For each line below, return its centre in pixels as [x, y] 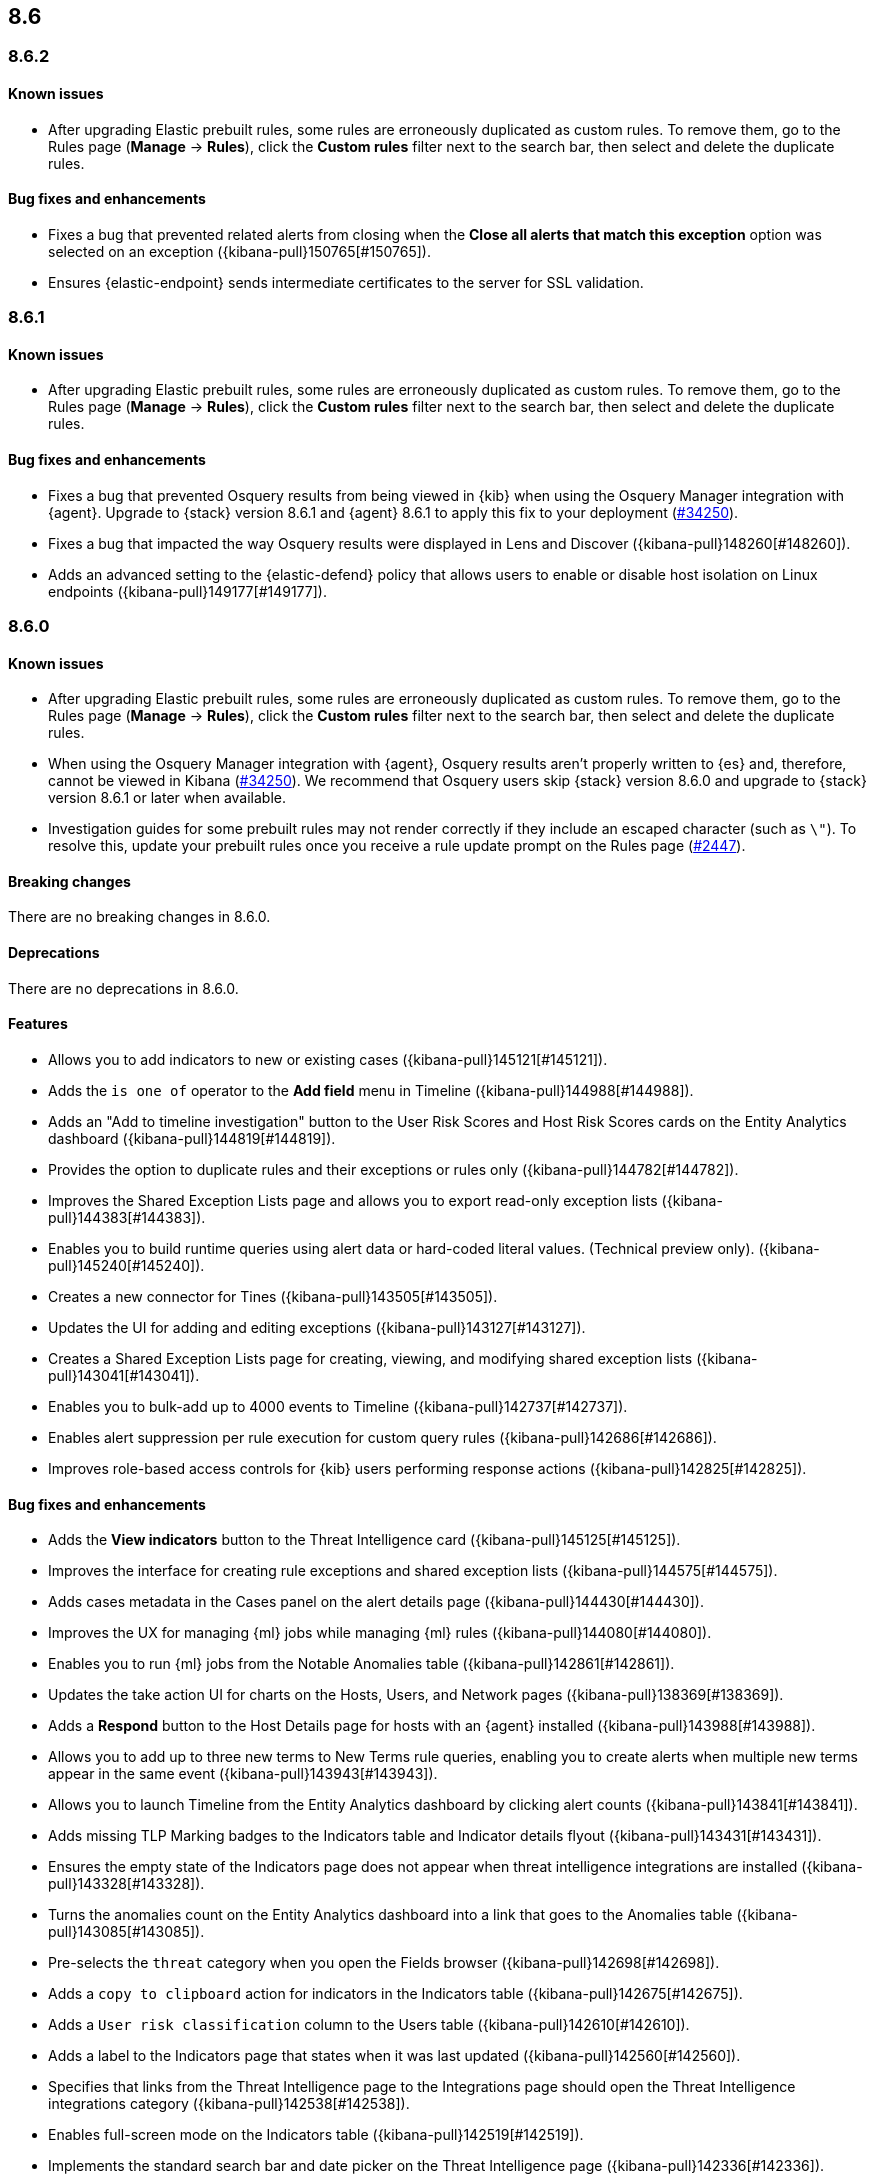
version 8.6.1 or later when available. [167, 798]
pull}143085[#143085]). [126, 1932]
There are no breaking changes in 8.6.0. [139, 917]
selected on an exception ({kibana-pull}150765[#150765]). [239, 251]
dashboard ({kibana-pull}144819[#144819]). [192, 1138]
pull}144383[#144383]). [127, 1217]
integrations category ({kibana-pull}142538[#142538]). [229, 2104]
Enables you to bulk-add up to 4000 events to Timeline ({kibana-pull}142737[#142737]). [338, 1406]
